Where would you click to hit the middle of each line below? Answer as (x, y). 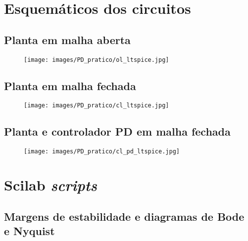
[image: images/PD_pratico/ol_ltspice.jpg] (97, 60)
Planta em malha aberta (67, 39)
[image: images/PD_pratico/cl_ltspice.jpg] (97, 106)
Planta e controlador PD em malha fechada (117, 131)
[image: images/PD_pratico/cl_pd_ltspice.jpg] (102, 152)
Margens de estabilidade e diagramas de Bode (124, 216)
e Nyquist (29, 231)
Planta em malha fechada (70, 85)
